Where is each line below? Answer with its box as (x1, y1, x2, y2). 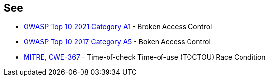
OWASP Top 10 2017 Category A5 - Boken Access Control (24, 38, 211, 46)
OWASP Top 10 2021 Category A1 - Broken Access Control (24, 22, 212, 31)
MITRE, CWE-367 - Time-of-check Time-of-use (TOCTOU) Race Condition (24, 53, 266, 61)
